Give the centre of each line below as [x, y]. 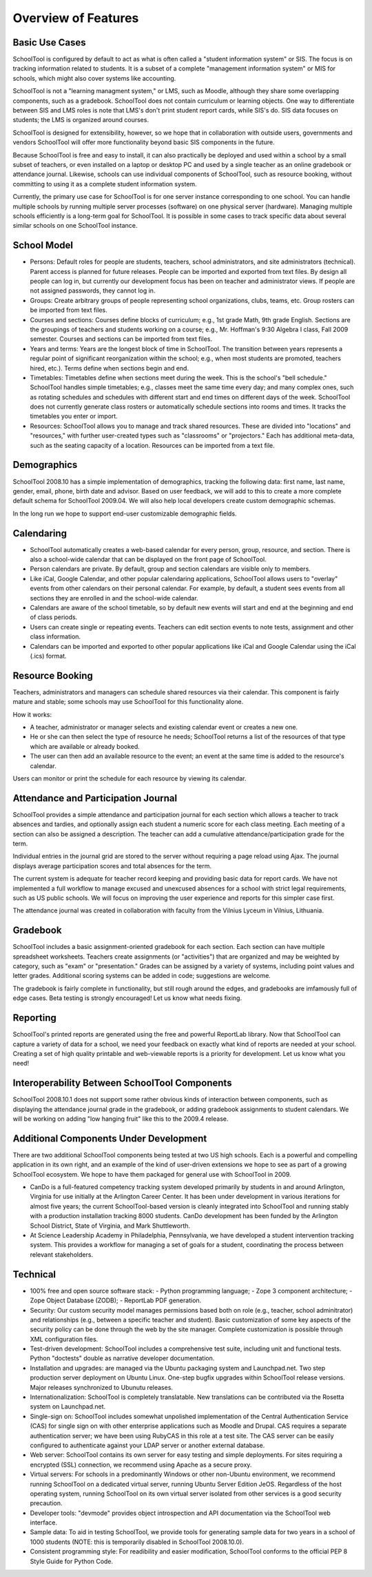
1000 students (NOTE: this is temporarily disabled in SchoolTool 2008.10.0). [137, 1542]
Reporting [34, 1018]
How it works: [32, 714]
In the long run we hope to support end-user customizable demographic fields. [125, 513]
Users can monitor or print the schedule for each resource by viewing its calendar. [130, 778]
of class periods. [54, 617]
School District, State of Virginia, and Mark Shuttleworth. [110, 1226]
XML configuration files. [64, 1339]
